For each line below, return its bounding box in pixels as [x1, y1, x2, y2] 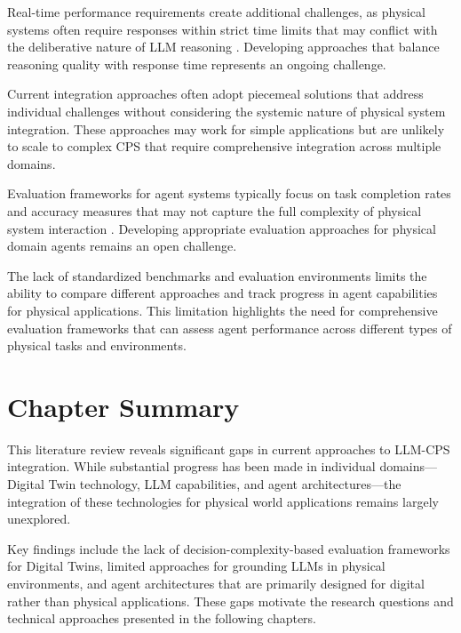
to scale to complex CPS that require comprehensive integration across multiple [7, 137, 441, 156]
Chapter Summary [7, 388, 240, 424]
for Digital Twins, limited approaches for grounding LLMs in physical [7, 557, 385, 575]
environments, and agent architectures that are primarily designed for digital [7, 573, 425, 592]
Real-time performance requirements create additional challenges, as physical [7, 3, 425, 20]
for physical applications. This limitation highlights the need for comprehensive [7, 300, 438, 319]
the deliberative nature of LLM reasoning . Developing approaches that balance [7, 37, 440, 56]
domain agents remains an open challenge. [7, 236, 237, 255]
